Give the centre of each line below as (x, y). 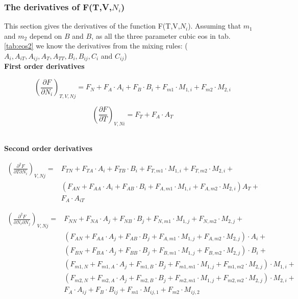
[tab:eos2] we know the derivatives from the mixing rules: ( (96, 46)
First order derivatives (44, 66)
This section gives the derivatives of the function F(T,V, (92, 26)
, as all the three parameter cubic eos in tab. (161, 35)
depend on (46, 35)
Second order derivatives (48, 148)
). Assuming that (215, 26)
